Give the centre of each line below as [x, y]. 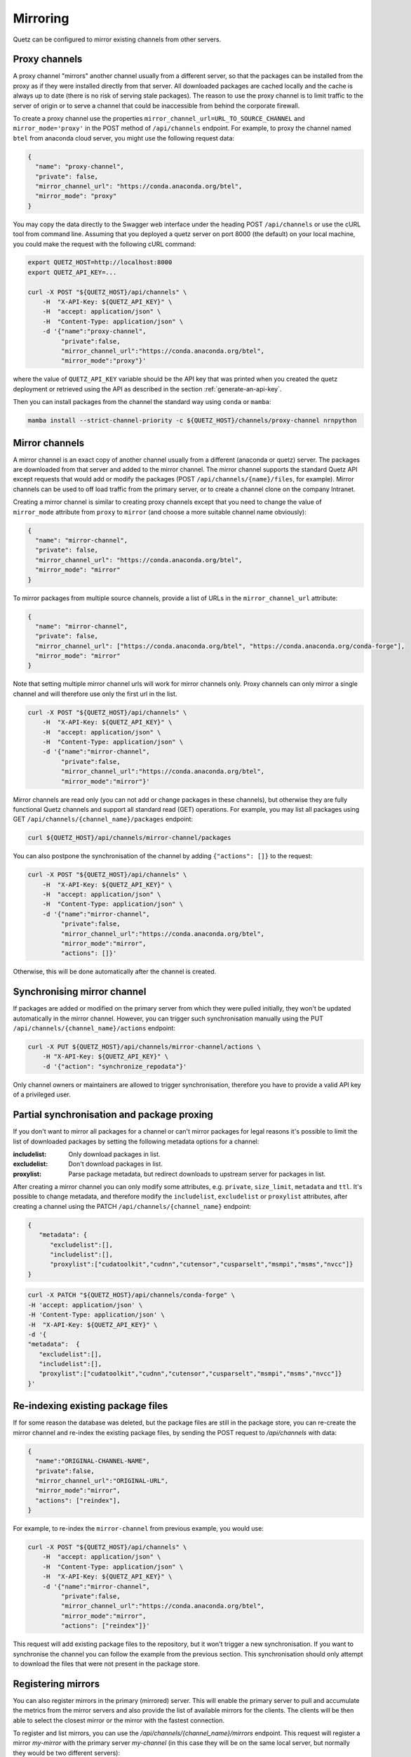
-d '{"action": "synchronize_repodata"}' [115, 1066]
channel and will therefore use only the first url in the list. [95, 694]
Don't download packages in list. [115, 1164]
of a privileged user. [42, 1095]
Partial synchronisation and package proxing [113, 1115]
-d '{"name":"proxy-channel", [94, 331]
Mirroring [41, 18]
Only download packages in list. [114, 1154]
